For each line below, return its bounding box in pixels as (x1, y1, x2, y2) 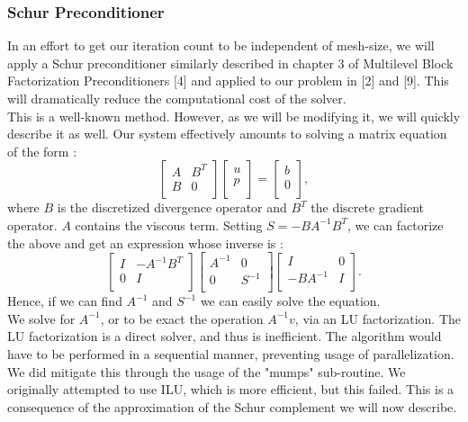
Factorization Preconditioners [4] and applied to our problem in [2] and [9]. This (7, 71, 449, 90)
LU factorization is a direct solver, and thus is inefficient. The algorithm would (7, 327, 442, 346)
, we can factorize (346, 215, 444, 234)
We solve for (7, 309, 76, 328)
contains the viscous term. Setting (75, 215, 263, 234)
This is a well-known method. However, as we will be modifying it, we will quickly (7, 106, 461, 125)
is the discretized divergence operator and (57, 198, 287, 217)
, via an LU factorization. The (294, 309, 462, 328)
